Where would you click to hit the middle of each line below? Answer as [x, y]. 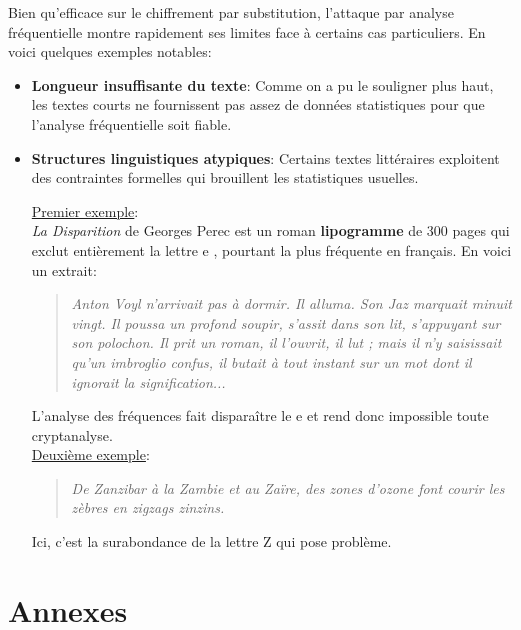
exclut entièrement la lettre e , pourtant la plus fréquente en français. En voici [271, 249]
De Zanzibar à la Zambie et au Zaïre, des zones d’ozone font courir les [288, 487]
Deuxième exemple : [90, 454]
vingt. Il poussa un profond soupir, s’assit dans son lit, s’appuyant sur [286, 322]
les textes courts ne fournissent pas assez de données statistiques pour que [258, 104]
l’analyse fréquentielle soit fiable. [131, 123]
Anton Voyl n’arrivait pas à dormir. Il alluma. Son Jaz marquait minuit [291, 303]
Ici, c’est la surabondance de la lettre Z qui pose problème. [211, 541]
